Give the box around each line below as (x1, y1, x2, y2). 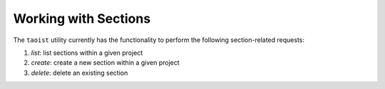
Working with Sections (13, 11, 151, 26)
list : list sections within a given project (31, 48, 143, 57)
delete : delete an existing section (31, 68, 128, 77)
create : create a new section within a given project (31, 58, 180, 67)
